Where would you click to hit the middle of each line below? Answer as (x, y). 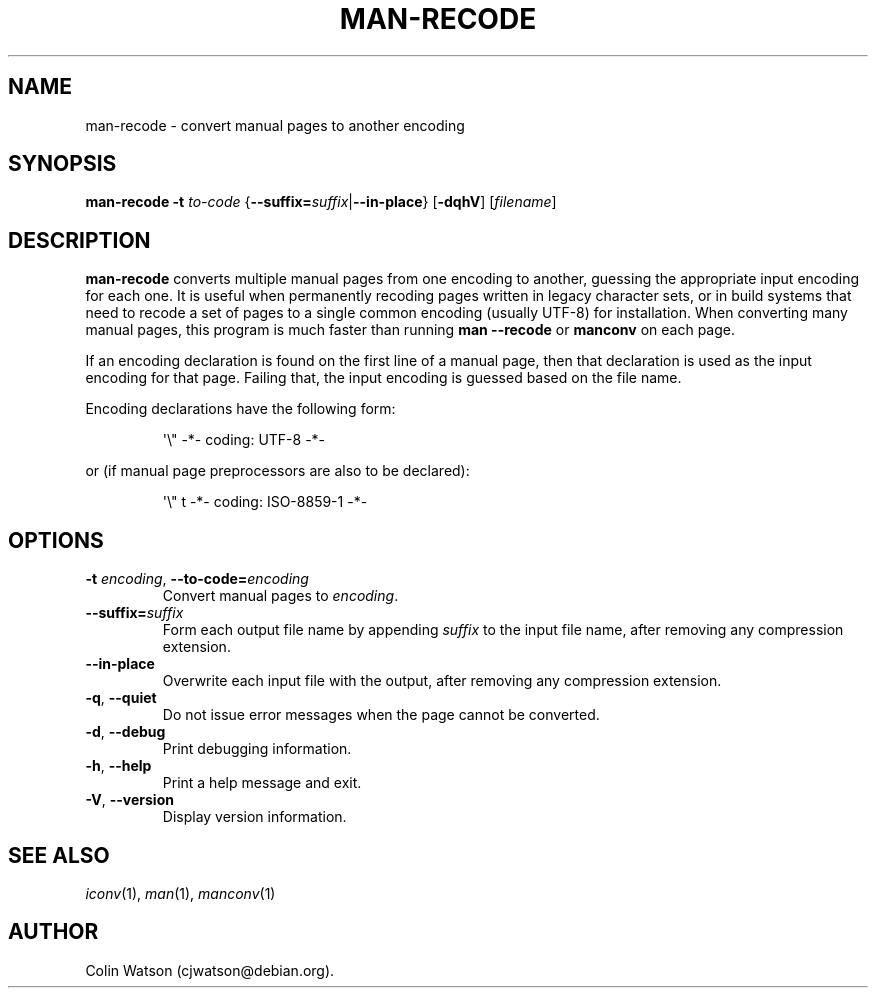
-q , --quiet (121, 698)
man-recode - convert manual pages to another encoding (275, 125)
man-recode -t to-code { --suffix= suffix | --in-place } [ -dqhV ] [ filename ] (321, 202)
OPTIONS (56, 540)
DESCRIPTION (79, 240)
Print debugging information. (257, 749)
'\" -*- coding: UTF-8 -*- (244, 440)
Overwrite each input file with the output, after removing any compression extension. (442, 681)
